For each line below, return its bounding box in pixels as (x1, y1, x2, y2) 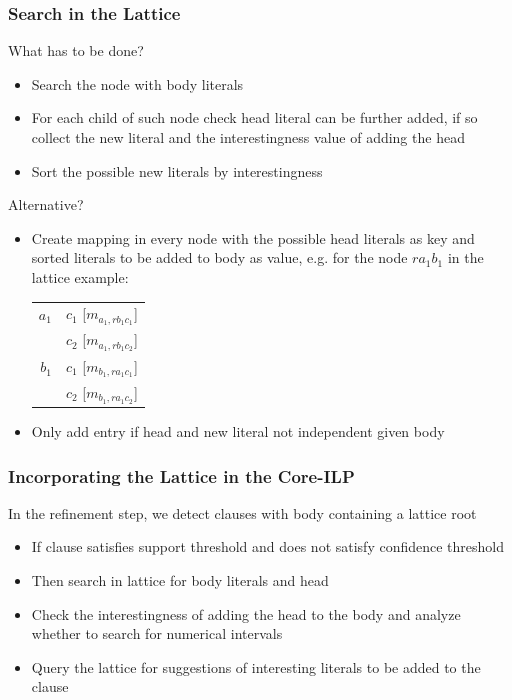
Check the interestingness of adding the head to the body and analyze (31, 603, 461, 624)
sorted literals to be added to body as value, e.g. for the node (31, 247, 408, 268)
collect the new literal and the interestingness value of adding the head (31, 127, 465, 147)
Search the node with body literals (31, 73, 244, 94)
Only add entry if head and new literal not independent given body (31, 421, 445, 441)
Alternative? (8, 194, 84, 215)
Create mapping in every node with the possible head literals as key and (31, 227, 475, 248)
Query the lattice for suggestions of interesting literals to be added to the (31, 656, 481, 677)
